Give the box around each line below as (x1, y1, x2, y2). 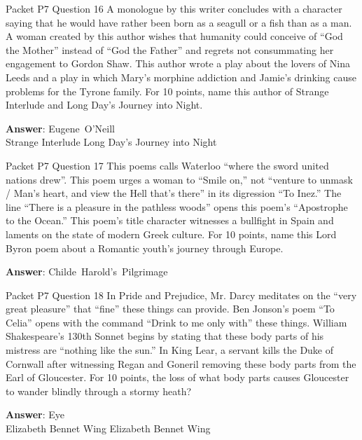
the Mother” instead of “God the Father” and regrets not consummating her (6, 42, 334, 57)
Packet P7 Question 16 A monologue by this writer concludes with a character (6, 1, 342, 15)
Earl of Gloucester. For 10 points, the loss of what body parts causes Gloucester (6, 370, 349, 385)
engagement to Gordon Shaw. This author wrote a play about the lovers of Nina (6, 56, 350, 71)
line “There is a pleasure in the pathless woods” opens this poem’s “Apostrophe (6, 199, 348, 214)
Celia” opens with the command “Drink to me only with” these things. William (6, 315, 347, 329)
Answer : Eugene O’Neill (6, 121, 115, 135)
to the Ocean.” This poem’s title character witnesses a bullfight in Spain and (6, 213, 334, 228)
